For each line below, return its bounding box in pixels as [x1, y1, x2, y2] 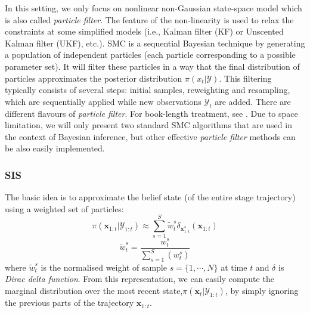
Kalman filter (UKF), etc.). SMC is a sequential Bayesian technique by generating [5, 36, 305, 49]
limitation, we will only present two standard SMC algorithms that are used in [5, 119, 292, 131]
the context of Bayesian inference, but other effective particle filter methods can [5, 130, 296, 142]
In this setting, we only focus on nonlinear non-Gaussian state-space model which [5, 2, 302, 14]
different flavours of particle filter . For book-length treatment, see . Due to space [5, 107, 298, 119]
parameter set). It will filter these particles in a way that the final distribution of [5, 60, 300, 72]
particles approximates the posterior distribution [5, 72, 182, 84]
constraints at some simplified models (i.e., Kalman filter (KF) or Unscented [5, 25, 284, 38]
